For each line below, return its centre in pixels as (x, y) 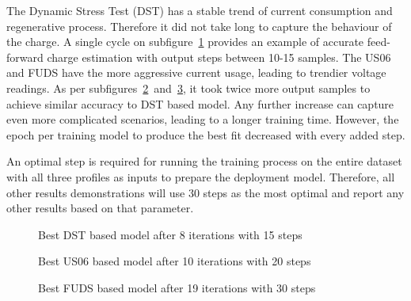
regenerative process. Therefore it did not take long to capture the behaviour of (199, 26)
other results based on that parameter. (100, 208)
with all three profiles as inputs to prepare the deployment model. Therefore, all (201, 176)
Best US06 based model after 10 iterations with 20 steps (175, 261)
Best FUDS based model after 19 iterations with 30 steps (177, 287)
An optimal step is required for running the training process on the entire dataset (204, 161)
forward (25, 57)
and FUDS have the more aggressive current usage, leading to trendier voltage (196, 72)
